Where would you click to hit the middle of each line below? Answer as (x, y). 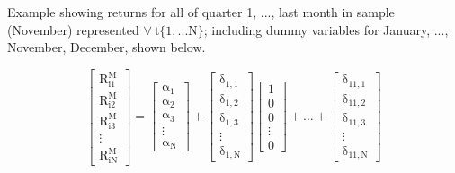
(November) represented (73, 29)
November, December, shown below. (107, 47)
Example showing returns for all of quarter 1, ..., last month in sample (201, 12)
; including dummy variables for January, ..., (326, 29)
